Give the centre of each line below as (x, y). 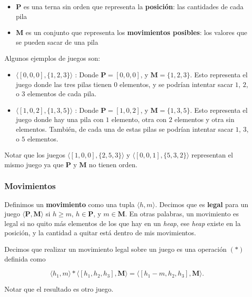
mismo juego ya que (34, 164)
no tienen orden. (113, 164)
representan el (212, 155)
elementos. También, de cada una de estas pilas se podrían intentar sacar (125, 129)
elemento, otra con (139, 119)
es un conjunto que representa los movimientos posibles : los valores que (136, 32)
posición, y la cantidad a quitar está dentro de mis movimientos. (100, 233)
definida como (25, 258)
